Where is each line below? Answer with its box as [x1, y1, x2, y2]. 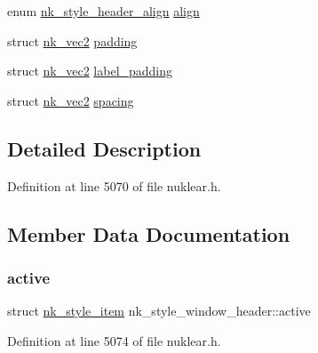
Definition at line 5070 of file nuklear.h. [7, 176, 221, 195]
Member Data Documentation [7, 220, 290, 247]
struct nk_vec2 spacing [7, 91, 134, 109]
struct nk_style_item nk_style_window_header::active [7, 301, 311, 320]
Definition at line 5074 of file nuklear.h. [7, 331, 221, 349]
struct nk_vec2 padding [7, 31, 138, 50]
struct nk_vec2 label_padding [7, 61, 173, 80]
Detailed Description [7, 134, 202, 162]
